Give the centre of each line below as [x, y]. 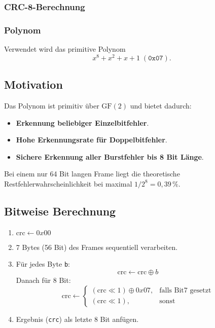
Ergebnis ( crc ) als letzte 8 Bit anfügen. [77, 319]
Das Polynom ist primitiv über [52, 105]
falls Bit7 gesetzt [185, 291]
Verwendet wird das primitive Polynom [65, 49]
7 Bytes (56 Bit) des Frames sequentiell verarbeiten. [97, 247]
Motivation [33, 84]
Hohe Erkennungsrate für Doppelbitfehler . [92, 140]
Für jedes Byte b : [43, 264]
